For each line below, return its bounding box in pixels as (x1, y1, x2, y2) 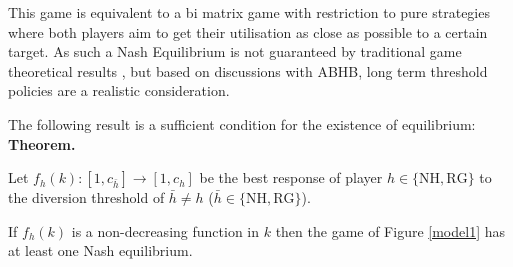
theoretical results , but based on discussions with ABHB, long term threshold (8, 60, 488, 81)
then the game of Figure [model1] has (275, 220, 506, 241)
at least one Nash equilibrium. (8, 240, 193, 261)
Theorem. (8, 133, 76, 154)
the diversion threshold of (8, 187, 165, 208)
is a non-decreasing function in (71, 220, 260, 241)
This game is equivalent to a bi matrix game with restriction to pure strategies (8, 2, 490, 22)
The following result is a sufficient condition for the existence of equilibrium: (8, 113, 476, 134)
